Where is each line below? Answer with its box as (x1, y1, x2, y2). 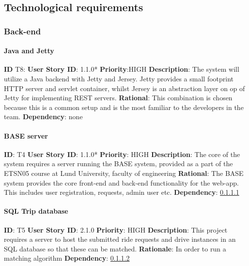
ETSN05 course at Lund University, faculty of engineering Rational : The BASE (4, 168, 244, 178)
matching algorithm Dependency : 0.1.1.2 (4, 253, 130, 263)
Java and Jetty (4, 46, 54, 56)
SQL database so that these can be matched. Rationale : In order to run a (4, 243, 226, 253)
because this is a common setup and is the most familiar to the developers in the (4, 102, 244, 112)
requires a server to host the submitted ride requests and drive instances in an (4, 234, 236, 244)
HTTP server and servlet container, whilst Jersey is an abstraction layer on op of (4, 83, 245, 93)
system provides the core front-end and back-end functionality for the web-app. (4, 177, 239, 188)
